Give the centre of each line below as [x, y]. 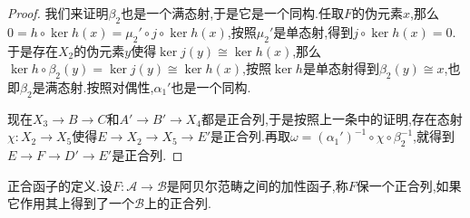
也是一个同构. [211, 86]
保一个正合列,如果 [409, 185]
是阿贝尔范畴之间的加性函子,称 [257, 185]
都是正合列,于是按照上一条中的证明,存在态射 [332, 118]
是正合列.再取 [251, 136]
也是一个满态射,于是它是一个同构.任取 [232, 13]
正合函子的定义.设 [60, 185]
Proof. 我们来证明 [58, 13]
